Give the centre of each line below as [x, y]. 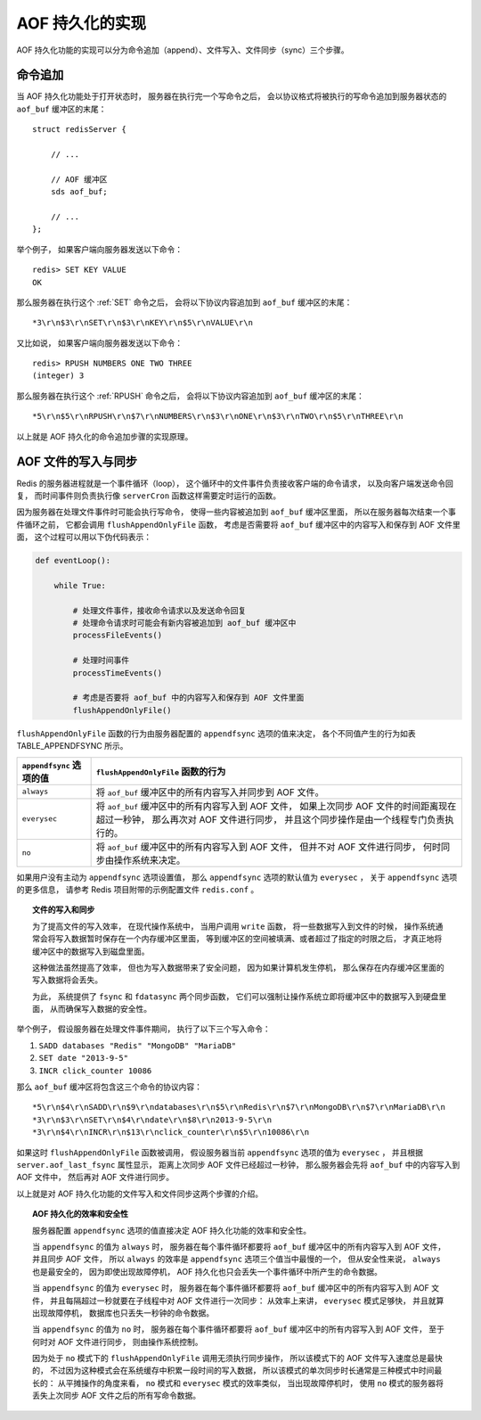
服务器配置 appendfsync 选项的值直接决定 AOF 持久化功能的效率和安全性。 [172, 1230]
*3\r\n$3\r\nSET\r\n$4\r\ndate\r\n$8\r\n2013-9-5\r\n [152, 1120]
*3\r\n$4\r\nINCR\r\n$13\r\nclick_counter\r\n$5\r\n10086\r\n [171, 1133]
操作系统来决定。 [150, 860]
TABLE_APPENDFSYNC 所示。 [72, 746]
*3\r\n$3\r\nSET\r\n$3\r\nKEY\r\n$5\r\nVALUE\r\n [143, 323]
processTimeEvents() [118, 673]
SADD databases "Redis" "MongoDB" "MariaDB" [138, 1046]
